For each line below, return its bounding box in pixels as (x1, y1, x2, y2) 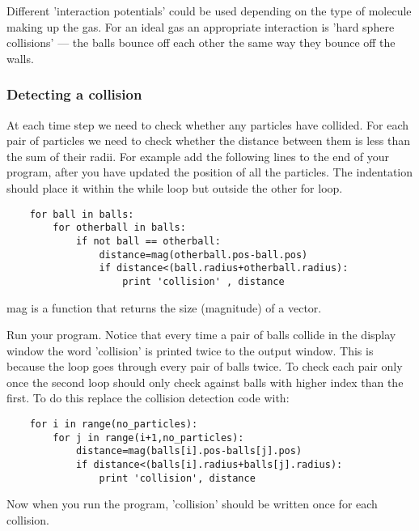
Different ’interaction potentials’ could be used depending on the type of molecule (6, 2, 412, 19)
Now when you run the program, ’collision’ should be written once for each (6, 495, 378, 512)
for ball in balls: (29, 208, 134, 220)
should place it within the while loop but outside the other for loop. (6, 179, 343, 196)
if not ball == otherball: (75, 235, 221, 247)
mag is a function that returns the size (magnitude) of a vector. (6, 299, 322, 316)
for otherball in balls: (53, 222, 186, 234)
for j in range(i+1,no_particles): (53, 431, 244, 444)
